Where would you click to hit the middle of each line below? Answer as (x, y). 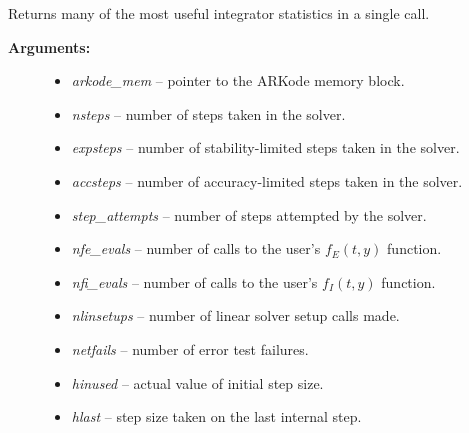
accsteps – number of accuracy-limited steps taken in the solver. (267, 180)
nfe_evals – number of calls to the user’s (196, 248)
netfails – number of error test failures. (190, 348)
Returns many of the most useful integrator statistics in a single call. (219, 13)
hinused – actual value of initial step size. (197, 382)
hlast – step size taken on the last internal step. (216, 416)
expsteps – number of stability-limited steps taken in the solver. (265, 147)
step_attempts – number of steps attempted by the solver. (249, 214)
